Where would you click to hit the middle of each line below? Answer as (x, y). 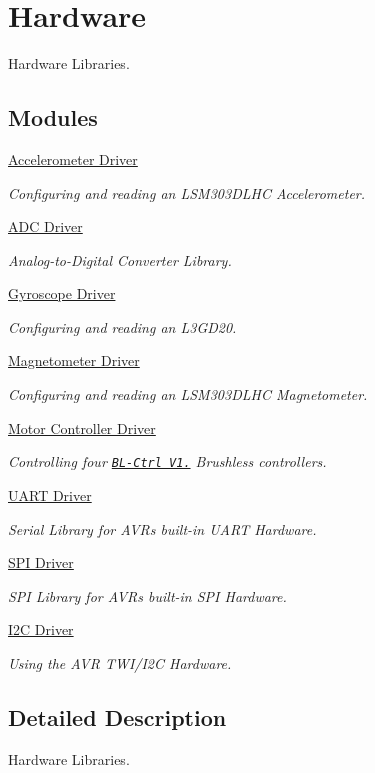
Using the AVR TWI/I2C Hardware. (120, 662)
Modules (53, 117)
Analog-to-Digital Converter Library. (120, 259)
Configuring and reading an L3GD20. (122, 326)
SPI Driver (41, 562)
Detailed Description (117, 716)
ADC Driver (45, 226)
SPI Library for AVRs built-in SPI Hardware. (147, 595)
